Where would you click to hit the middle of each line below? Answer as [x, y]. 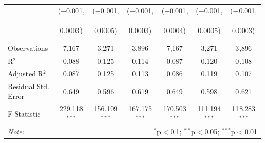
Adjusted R [25, 73]
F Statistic [24, 114]
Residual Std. [29, 86]
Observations [28, 48]
